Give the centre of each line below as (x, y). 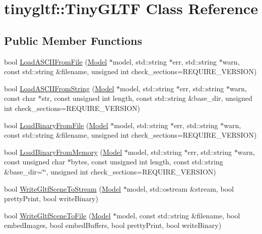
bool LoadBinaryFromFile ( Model (56, 125)
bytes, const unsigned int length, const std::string (147, 162)
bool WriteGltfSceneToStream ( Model (63, 188)
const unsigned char (35, 162)
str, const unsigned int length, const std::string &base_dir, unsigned (147, 98)
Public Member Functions (73, 40)
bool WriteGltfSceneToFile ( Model (57, 215)
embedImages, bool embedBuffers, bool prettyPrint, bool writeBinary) (113, 225)
